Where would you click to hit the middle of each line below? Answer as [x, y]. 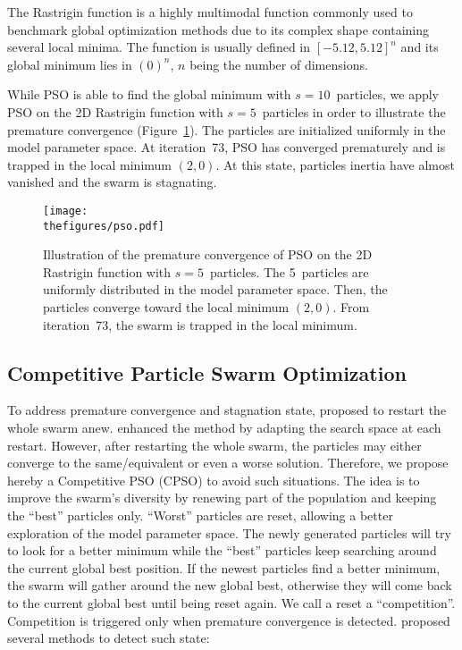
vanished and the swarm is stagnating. [112, 182]
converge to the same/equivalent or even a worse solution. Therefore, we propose [228, 463]
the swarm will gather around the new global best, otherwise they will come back [230, 585]
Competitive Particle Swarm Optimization [207, 372]
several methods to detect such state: [109, 638]
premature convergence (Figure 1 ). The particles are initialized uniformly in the [227, 129]
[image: [66, 211]
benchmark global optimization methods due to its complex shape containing [218, 29]
